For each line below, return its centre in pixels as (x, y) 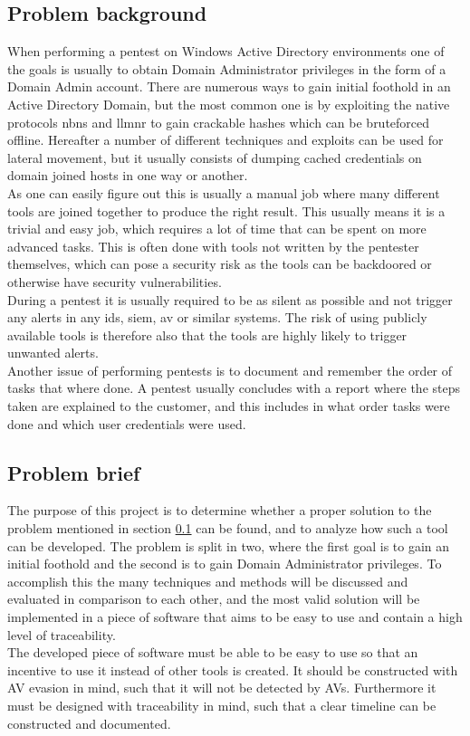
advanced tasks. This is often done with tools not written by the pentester (213, 246)
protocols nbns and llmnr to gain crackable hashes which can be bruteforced (219, 122)
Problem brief (74, 472)
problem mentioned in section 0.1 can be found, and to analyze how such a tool (228, 528)
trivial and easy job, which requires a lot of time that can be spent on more (217, 229)
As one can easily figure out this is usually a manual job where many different (224, 192)
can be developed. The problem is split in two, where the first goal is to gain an (229, 545)
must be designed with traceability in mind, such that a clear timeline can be (222, 705)
